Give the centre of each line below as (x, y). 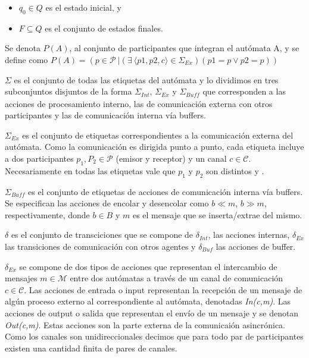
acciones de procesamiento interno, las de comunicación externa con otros (139, 103)
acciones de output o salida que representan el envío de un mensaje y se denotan (152, 313)
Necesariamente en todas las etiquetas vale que (90, 170)
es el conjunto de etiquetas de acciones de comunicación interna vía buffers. (166, 191)
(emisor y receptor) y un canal (171, 158)
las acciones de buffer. (256, 246)
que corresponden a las (244, 91)
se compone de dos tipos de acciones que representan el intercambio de (148, 266)
